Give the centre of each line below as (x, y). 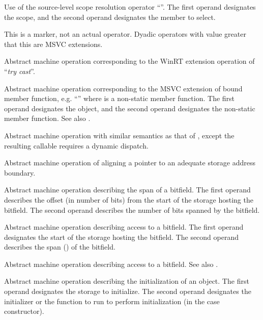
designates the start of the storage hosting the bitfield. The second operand (122, 237)
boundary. (20, 172)
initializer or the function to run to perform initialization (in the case (112, 301)
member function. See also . (47, 118)
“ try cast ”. (20, 71)
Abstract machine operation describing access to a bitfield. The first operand (124, 227)
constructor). (24, 311)
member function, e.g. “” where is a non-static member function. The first (120, 98)
